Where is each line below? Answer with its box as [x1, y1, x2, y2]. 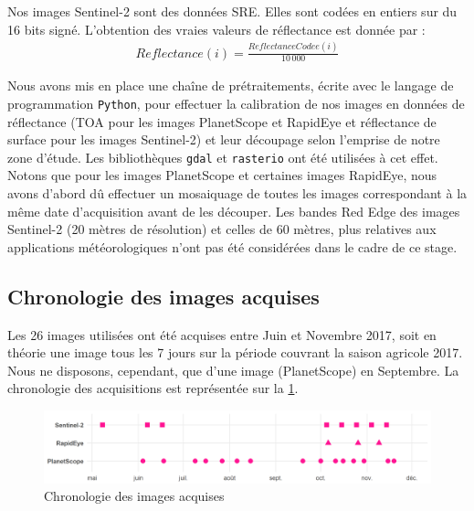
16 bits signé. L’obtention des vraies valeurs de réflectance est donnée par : [7, 19, 426, 38]
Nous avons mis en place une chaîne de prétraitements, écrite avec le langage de [7, 76, 454, 95]
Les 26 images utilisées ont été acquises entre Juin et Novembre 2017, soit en [7, 325, 437, 344]
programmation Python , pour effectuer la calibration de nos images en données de [7, 93, 465, 112]
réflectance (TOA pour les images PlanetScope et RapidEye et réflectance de [7, 112, 437, 131]
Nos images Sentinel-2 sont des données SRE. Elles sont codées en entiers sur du [7, 2, 458, 20]
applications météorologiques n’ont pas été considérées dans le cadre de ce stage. [7, 237, 458, 256]
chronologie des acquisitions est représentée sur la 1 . [7, 378, 299, 398]
